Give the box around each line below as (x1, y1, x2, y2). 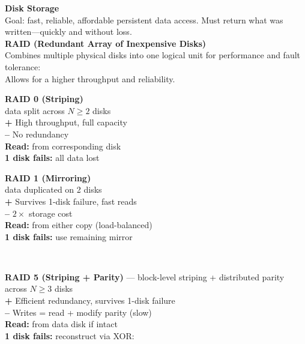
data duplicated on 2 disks (5, 183, 102, 196)
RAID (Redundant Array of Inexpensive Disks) (5, 37, 207, 49)
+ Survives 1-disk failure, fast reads (5, 195, 137, 207)
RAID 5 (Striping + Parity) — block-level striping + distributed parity (5, 270, 285, 283)
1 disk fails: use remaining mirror (5, 230, 133, 243)
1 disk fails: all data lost (5, 151, 100, 164)
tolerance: (5, 60, 41, 73)
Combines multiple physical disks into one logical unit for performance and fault (5, 49, 301, 61)
